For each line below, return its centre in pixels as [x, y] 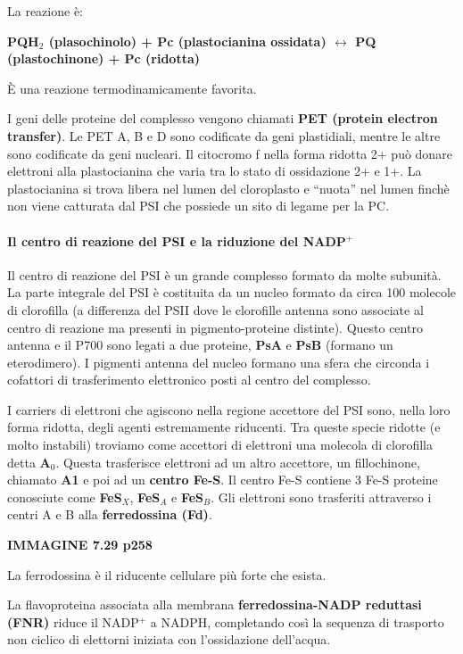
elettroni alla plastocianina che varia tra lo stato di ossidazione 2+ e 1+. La [215, 171]
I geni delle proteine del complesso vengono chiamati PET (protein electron [223, 118]
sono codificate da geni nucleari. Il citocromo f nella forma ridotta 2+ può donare [230, 153]
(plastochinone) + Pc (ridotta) [104, 58]
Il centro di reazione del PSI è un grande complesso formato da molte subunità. [224, 274]
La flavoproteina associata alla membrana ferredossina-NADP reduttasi [215, 604]
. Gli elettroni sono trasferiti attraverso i [321, 497]
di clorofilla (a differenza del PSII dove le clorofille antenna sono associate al [215, 309]
